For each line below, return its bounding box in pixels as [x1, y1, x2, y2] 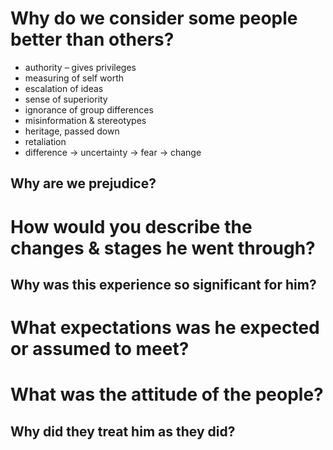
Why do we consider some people [10, 7, 298, 30]
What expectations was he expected [10, 317, 320, 339]
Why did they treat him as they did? [10, 423, 236, 440]
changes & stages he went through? [10, 237, 316, 259]
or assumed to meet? [10, 338, 190, 361]
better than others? [10, 28, 175, 51]
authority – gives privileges [24, 61, 137, 73]
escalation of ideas [24, 82, 104, 94]
